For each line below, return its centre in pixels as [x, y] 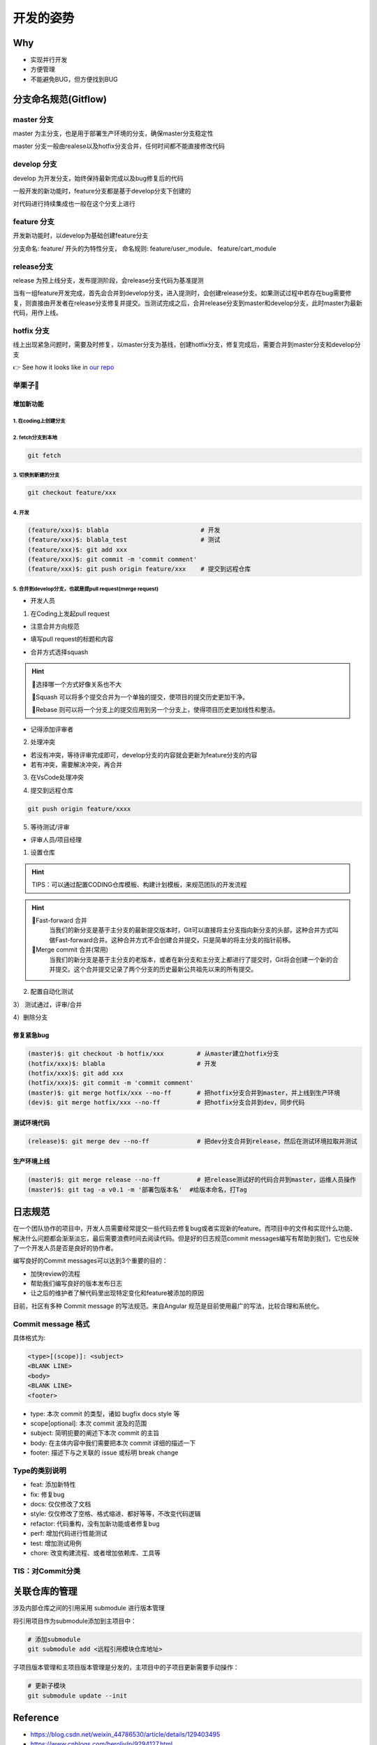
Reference [36, 1717]
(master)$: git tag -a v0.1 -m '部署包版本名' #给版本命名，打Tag [137, 1189]
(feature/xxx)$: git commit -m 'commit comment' [112, 559]
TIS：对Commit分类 [47, 1570]
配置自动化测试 [52, 992]
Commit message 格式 [51, 1324]
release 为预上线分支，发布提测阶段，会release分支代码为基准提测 [108, 280]
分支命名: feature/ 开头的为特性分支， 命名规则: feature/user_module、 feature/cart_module [145, 248]
